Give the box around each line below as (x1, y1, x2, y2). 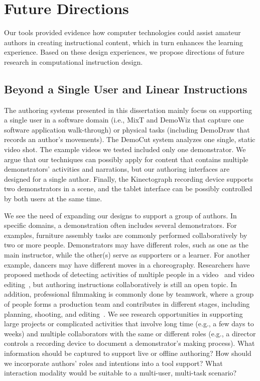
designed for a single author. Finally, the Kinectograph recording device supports (4, 173, 253, 184)
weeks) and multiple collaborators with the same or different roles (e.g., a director (4, 328, 256, 338)
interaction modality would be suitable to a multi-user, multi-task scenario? (4, 367, 237, 378)
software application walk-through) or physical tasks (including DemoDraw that (4, 124, 250, 135)
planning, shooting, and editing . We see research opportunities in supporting (4, 308, 243, 319)
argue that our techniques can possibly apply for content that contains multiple (4, 154, 248, 164)
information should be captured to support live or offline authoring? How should (4, 347, 251, 358)
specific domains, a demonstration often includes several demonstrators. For (4, 220, 237, 230)
